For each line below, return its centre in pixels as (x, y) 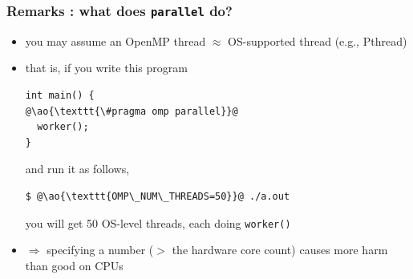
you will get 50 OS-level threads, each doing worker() (158, 222)
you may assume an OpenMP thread (115, 40)
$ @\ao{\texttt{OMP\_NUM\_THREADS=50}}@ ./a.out (158, 196)
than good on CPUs (74, 265)
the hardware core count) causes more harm (280, 250)
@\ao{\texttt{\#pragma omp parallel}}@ (132, 111)
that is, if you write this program (106, 68)
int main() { (60, 95)
